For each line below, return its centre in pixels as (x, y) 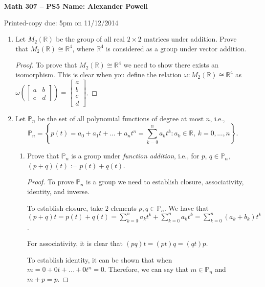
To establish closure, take (65, 208)
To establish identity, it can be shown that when (99, 259)
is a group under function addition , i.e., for (135, 156)
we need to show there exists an (171, 65)
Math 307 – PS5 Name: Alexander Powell (76, 6)
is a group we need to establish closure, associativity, (165, 182)
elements (124, 208)
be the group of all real (90, 39)
